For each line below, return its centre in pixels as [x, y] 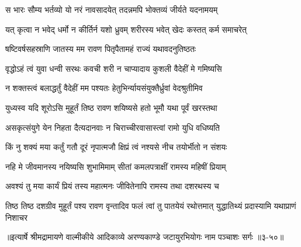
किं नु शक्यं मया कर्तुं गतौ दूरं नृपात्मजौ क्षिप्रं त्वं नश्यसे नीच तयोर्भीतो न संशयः [116, 147]
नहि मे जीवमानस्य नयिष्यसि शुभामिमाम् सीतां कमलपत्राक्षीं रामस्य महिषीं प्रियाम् [116, 166]
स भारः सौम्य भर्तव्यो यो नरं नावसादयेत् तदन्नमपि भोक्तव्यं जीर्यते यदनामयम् [112, 9]
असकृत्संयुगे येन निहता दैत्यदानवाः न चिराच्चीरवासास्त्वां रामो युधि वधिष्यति [113, 127]
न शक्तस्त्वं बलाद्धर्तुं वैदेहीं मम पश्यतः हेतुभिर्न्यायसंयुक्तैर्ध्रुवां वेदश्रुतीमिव [104, 88]
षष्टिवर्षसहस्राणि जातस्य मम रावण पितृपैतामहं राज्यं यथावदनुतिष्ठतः [101, 49]
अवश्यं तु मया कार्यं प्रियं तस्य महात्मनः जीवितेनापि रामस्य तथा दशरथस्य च [112, 186]
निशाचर [17, 217]
